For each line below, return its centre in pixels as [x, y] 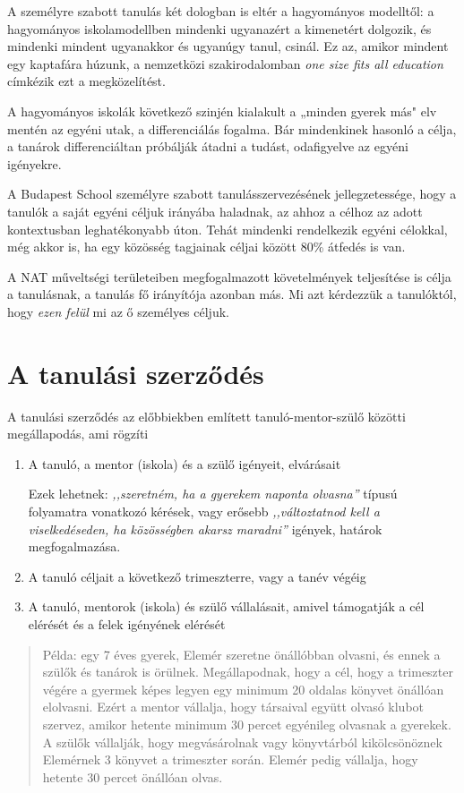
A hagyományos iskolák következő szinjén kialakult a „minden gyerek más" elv [222, 111]
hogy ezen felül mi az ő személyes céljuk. [118, 311]
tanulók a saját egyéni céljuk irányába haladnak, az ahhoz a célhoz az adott [215, 211]
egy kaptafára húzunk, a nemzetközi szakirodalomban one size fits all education [225, 63]
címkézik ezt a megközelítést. [86, 81]
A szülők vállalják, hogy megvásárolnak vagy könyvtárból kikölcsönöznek [242, 742]
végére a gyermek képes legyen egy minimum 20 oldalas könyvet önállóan [243, 689]
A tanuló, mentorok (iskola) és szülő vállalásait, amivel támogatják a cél [226, 606]
